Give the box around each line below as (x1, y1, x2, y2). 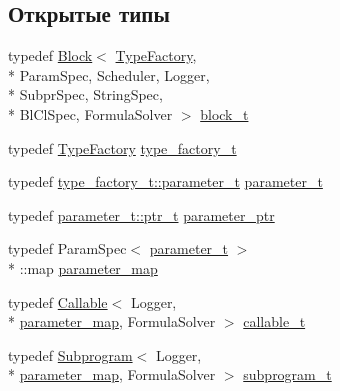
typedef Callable (8, 291, 108, 312)
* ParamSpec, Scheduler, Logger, (8, 64, 210, 85)
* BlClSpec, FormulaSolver (8, 103, 173, 124)
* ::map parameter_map (8, 257, 158, 278)
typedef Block (8, 45, 93, 66)
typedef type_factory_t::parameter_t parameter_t (8, 171, 323, 192)
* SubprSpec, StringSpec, (8, 84, 163, 105)
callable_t (243, 311, 306, 332)
